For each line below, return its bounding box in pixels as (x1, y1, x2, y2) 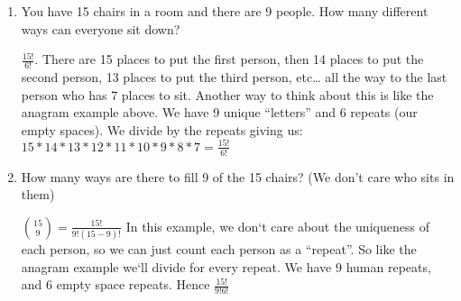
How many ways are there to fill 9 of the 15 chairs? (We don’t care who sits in (21, 167, 455, 186)
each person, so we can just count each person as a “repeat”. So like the (21, 240, 417, 259)
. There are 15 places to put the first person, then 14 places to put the (34, 50, 424, 68)
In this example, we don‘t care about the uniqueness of (125, 216, 429, 235)
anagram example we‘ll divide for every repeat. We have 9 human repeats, (21, 257, 431, 276)
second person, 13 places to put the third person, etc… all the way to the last (21, 68, 447, 87)
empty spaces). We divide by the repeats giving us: (21, 120, 303, 139)
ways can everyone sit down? (21, 19, 180, 38)
